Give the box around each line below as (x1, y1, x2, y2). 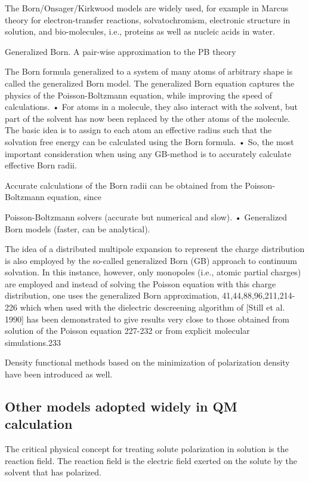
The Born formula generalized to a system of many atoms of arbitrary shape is (5, 65, 293, 78)
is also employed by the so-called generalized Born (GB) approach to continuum (5, 254, 298, 266)
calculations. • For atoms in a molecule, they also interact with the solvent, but (5, 100, 298, 113)
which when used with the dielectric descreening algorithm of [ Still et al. (20, 301, 285, 314)
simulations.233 (5, 336, 61, 348)
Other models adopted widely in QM (5, 397, 237, 416)
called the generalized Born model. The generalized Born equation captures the (5, 76, 295, 89)
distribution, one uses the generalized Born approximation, (5, 289, 220, 302)
